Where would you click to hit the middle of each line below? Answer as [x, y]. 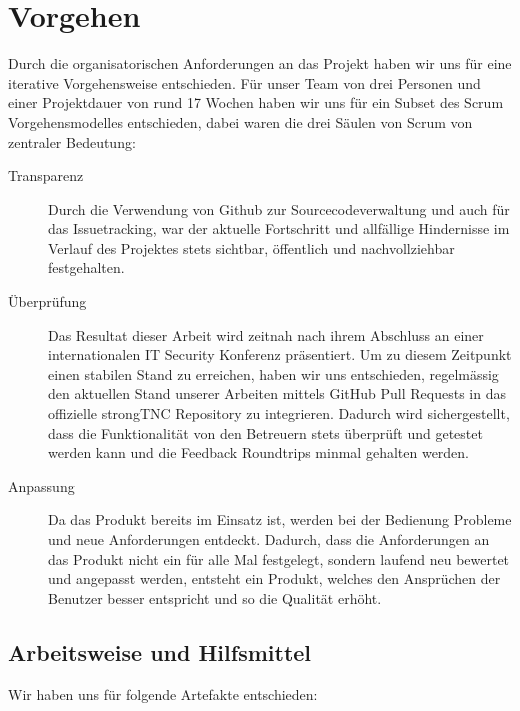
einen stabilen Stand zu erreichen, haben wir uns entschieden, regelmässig [273, 373]
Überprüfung [47, 301]
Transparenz [46, 175]
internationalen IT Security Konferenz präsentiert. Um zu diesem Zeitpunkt [280, 354]
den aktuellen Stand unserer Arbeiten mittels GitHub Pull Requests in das [277, 393]
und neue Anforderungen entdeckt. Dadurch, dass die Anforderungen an [269, 539]
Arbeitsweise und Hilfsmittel [160, 651]
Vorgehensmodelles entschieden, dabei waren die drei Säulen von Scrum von [240, 121]
